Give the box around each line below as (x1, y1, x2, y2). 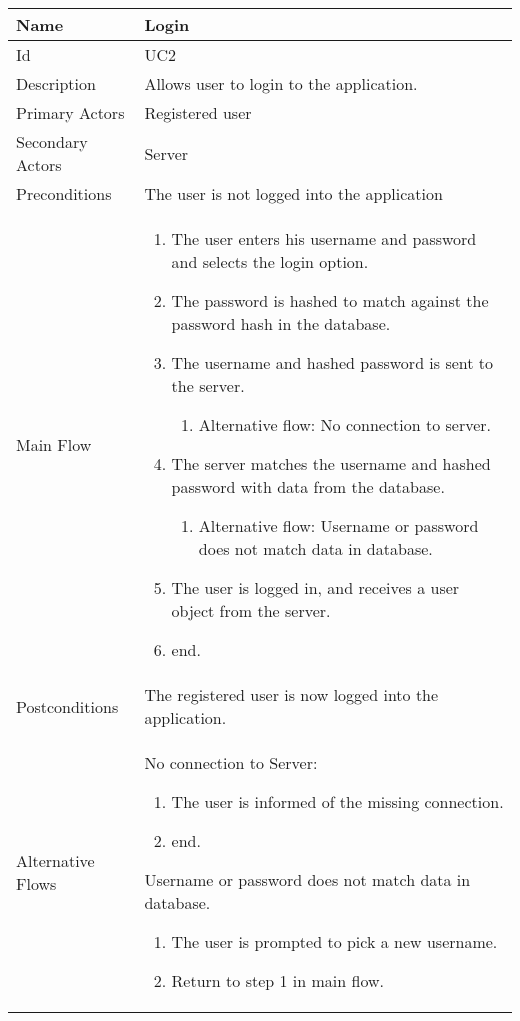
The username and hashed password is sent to (171, 351, 494, 374)
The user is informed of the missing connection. (171, 790, 504, 813)
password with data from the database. (171, 475, 445, 498)
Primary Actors (16, 101, 125, 124)
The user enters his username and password (171, 227, 477, 250)
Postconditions (16, 694, 119, 718)
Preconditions (16, 182, 112, 205)
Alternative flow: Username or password (198, 514, 479, 537)
